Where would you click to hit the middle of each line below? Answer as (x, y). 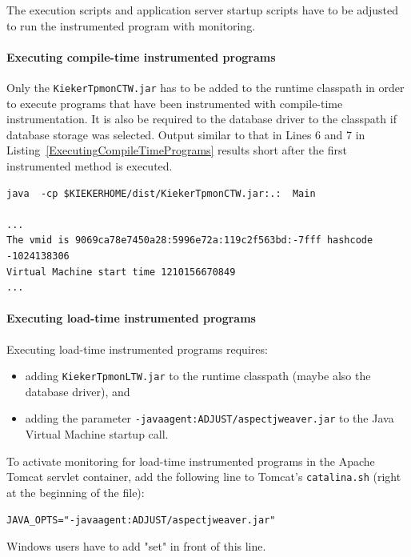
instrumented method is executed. (90, 166)
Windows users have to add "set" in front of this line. (136, 546)
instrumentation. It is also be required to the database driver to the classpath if (202, 119)
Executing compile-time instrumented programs (141, 56)
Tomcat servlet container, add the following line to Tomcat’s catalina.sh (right (204, 477)
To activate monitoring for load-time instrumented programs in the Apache (191, 461)
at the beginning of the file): (76, 492)
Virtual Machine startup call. (97, 434)
